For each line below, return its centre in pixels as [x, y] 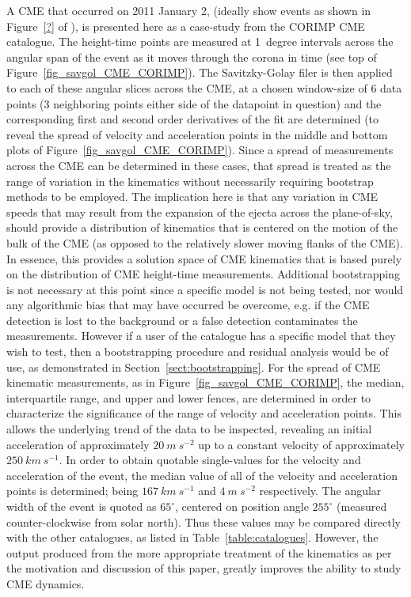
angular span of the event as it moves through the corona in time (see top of [192, 57]
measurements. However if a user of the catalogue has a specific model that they [201, 336]
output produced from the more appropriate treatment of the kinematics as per [199, 552]
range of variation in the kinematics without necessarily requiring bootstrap [190, 181]
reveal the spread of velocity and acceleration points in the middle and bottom [197, 134]
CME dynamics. [46, 583]
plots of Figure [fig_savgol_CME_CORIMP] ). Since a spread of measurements [200, 150]
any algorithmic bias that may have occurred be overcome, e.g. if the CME [188, 305]
